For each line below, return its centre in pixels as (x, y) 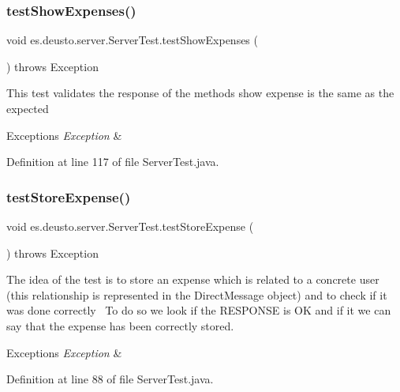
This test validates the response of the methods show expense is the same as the (200, 93)
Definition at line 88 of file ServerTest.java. (110, 379)
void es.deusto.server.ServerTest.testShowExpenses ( (132, 40)
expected (28, 108)
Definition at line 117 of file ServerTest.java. (113, 162)
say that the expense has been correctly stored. (120, 325)
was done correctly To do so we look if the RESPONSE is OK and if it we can (199, 310)
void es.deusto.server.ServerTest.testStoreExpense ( (130, 226)
